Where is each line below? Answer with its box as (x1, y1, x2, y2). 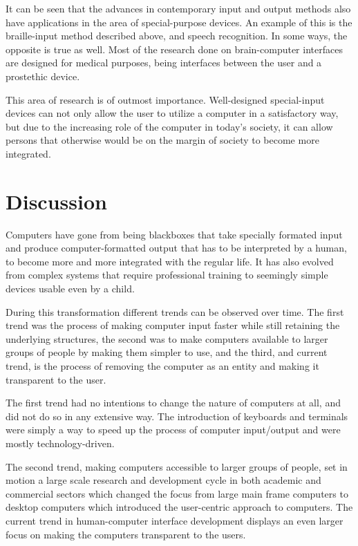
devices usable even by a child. (6, 281, 135, 296)
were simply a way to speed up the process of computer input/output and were (6, 422, 341, 437)
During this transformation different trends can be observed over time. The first (6, 304, 344, 319)
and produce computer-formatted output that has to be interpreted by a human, (6, 241, 347, 255)
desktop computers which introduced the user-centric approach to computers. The (6, 500, 353, 514)
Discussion (6, 187, 107, 215)
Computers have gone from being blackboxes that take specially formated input (6, 227, 343, 241)
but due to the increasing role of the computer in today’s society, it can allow (6, 119, 333, 133)
